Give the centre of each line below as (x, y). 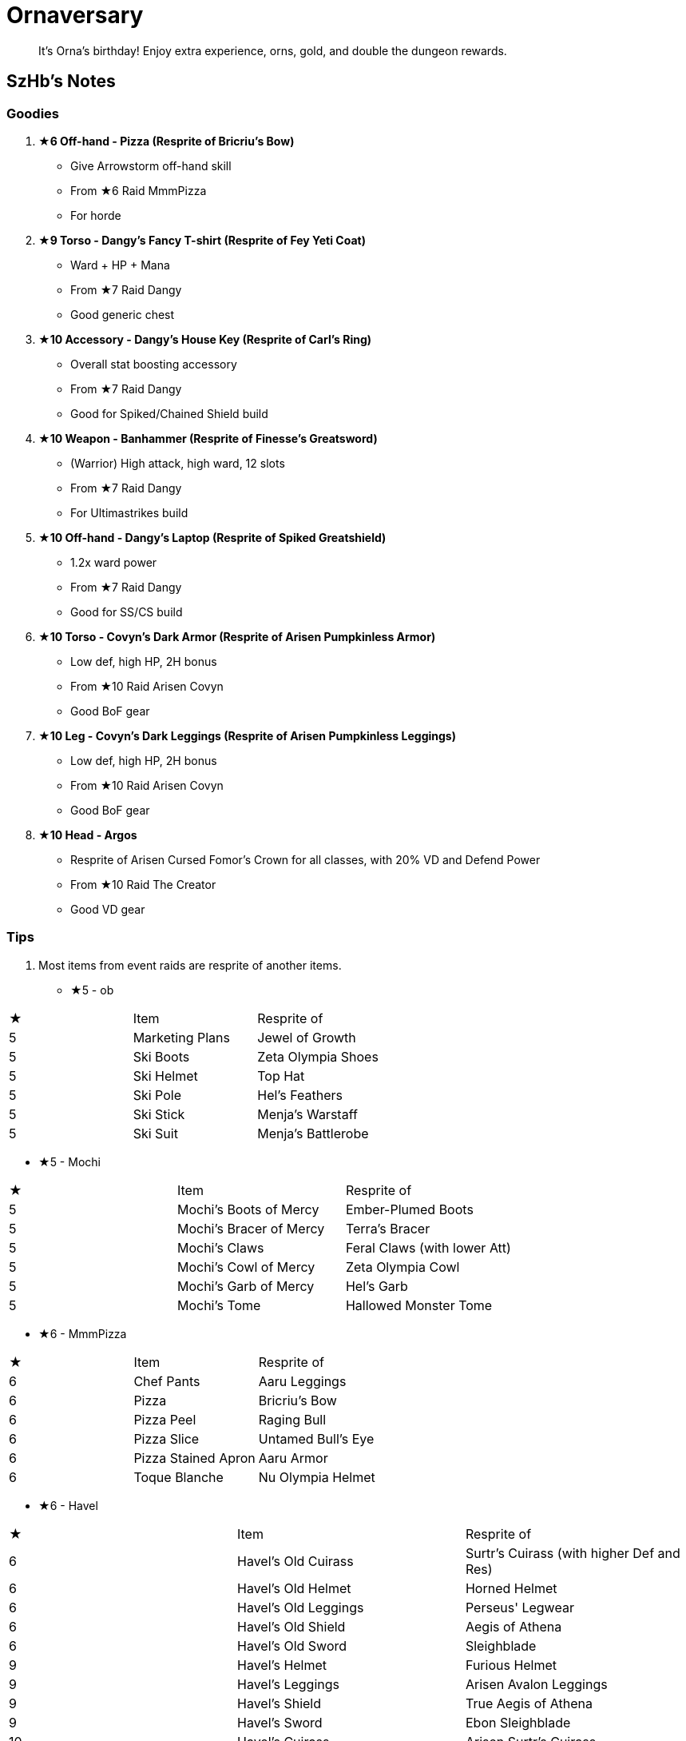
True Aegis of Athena (529, 1703)
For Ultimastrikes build (129, 512)
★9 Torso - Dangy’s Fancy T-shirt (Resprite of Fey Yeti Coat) (202, 240)
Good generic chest (123, 314)
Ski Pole (157, 1095)
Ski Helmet (165, 1076)
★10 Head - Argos (88, 835)
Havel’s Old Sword (292, 1645)
